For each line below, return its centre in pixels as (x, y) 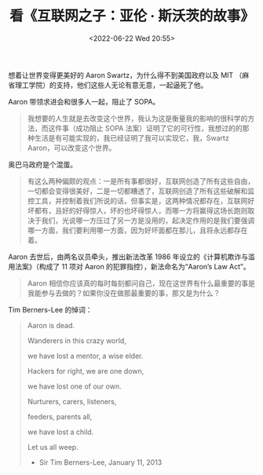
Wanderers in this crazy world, (77, 340)
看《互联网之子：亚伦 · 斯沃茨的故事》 (132, 16)
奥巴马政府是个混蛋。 (42, 164)
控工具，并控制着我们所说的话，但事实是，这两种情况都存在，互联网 (137, 200)
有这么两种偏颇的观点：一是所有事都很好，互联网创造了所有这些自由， (141, 181)
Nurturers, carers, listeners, (72, 401)
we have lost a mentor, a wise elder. (85, 356)
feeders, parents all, (60, 416)
